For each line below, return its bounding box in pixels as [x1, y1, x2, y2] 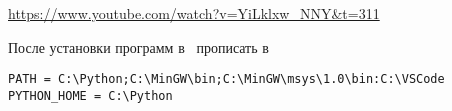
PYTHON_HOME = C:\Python [8, 88, 173, 103]
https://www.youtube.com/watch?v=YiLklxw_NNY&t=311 [8, 3, 380, 23]
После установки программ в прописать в [8, 36, 269, 57]
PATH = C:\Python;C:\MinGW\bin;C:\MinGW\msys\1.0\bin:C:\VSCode [8, 72, 445, 87]
